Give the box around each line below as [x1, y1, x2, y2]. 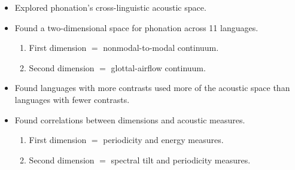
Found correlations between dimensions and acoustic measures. [14, 113, 245, 126]
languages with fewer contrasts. [14, 93, 130, 105]
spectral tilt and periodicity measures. [111, 153, 251, 166]
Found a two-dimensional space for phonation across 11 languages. [14, 21, 258, 34]
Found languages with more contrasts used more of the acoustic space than [14, 81, 290, 94]
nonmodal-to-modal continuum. [103, 41, 219, 54]
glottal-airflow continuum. [111, 61, 206, 74]
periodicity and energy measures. [103, 133, 224, 146]
